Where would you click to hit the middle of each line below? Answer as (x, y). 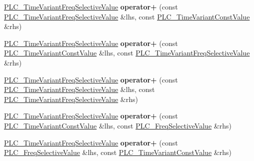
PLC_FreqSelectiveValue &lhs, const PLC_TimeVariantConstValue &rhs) (118, 152)
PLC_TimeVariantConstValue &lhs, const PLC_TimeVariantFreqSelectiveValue (127, 53)
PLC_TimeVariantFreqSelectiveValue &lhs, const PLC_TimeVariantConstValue (127, 16)
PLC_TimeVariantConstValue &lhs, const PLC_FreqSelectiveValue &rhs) (118, 125)
